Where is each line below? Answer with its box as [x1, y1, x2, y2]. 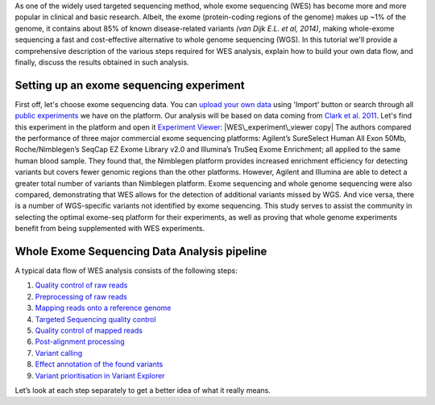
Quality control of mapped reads [35, 326, 143, 336]
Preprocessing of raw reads [35, 291, 128, 301]
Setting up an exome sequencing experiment [14, 78, 245, 92]
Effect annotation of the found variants [35, 359, 164, 370]
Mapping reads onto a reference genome [35, 303, 172, 313]
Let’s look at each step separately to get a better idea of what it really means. [14, 385, 271, 395]
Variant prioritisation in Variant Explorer [35, 370, 165, 380]
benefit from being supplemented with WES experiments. [14, 224, 205, 233]
